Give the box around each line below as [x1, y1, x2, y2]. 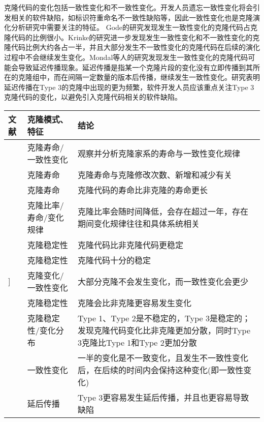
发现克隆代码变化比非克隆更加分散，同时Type [78, 324, 251, 336]
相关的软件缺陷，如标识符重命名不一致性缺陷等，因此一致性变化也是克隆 [11, 12, 253, 22]
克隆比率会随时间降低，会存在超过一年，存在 [78, 205, 249, 217]
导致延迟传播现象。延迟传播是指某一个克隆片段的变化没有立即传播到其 [18, 62, 253, 72]
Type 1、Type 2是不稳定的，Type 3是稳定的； [78, 312, 250, 324]
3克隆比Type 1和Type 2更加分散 [78, 336, 197, 348]
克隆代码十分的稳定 [78, 254, 151, 266]
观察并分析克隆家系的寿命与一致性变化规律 [78, 147, 241, 159]
